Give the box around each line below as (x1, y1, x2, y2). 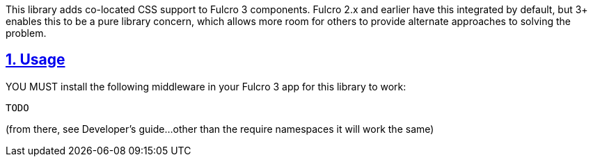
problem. (6, 27, 47, 39)
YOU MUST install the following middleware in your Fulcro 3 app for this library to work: (6, 80, 406, 92)
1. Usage (6, 51, 65, 69)
